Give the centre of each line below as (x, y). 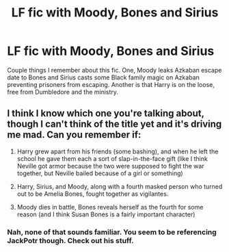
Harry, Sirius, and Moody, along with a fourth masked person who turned (120, 186)
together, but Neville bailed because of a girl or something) (100, 173)
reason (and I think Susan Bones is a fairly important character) (106, 214)
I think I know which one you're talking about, (106, 113)
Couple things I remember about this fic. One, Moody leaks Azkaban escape (114, 70)
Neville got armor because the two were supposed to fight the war (110, 166)
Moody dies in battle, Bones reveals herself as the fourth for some (110, 207)
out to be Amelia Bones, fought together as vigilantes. (93, 194)
